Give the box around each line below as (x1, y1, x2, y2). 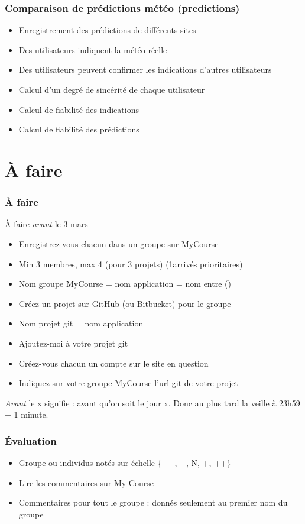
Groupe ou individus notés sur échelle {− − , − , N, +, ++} (18, 457, 231, 469)
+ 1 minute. (5, 408, 48, 421)
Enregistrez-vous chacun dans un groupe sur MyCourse (18, 237, 219, 250)
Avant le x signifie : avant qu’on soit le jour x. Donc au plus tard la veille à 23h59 (5, 396, 300, 409)
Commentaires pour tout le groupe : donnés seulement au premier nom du (18, 496, 288, 509)
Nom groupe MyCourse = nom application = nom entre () (18, 277, 231, 290)
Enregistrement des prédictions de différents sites (18, 24, 196, 36)
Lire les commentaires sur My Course (18, 476, 154, 489)
